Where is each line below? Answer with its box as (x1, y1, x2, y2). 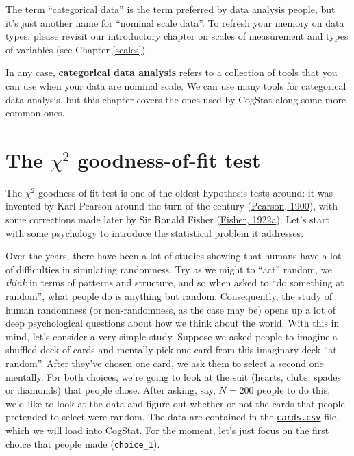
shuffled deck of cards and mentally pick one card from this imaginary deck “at (5, 342, 337, 357)
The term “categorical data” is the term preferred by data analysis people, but (5, 2, 336, 16)
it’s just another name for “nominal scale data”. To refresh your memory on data (5, 15, 344, 29)
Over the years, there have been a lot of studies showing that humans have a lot (5, 249, 342, 263)
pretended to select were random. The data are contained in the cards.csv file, (5, 409, 339, 424)
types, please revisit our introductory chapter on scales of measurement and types (5, 29, 349, 43)
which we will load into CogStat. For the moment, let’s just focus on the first (5, 423, 329, 438)
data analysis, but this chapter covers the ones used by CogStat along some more (5, 92, 346, 106)
